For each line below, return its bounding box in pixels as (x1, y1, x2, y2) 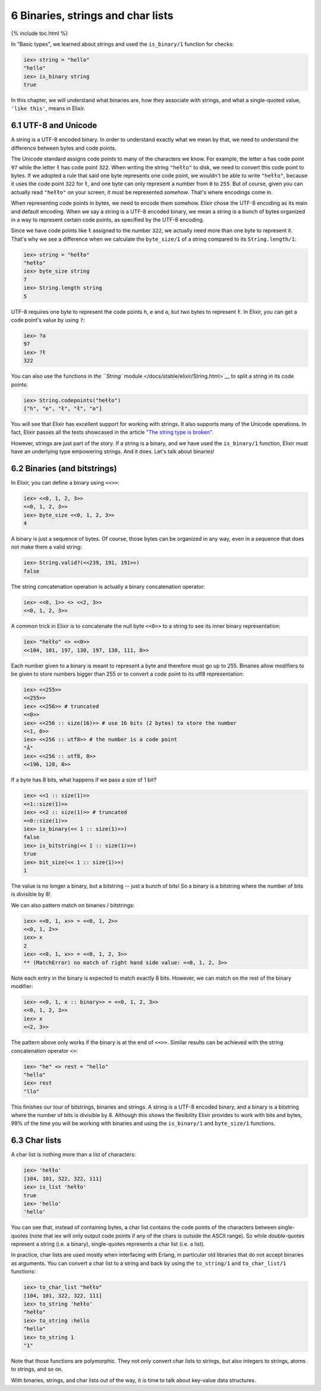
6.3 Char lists (11, 1135, 62, 1146)
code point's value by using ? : (11, 316, 85, 323)
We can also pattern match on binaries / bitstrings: (11, 901, 135, 909)
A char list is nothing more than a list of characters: (11, 1151, 136, 1158)
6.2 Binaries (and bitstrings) (11, 463, 117, 474)
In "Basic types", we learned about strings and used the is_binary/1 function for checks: (11, 40, 234, 48)
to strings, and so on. (11, 1365, 63, 1373)
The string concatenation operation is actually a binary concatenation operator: (11, 583, 205, 590)
